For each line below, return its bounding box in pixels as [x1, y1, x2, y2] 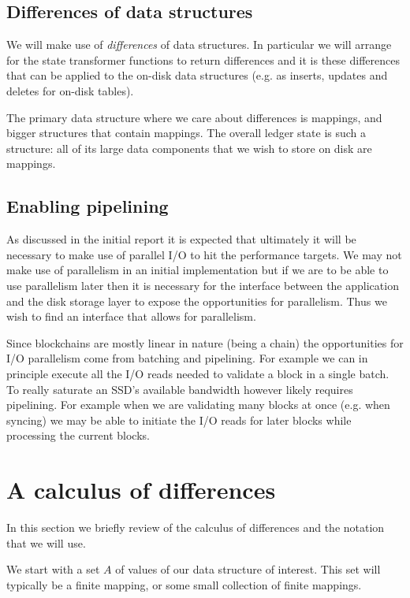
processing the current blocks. [6, 427, 150, 444]
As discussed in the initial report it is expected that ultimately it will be [6, 231, 356, 247]
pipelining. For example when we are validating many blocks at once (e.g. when [6, 396, 390, 413]
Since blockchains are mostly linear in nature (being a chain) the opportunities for [6, 334, 404, 351]
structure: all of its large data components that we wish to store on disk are [6, 139, 372, 156]
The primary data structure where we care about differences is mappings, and [6, 109, 382, 125]
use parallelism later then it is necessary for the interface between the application [6, 277, 399, 293]
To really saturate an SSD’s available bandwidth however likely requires [6, 381, 353, 397]
